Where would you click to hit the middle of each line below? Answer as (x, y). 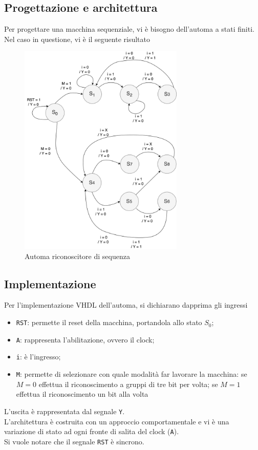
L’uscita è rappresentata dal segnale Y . (64, 411)
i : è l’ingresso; (38, 357)
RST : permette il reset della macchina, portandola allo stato (109, 322)
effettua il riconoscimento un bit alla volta (82, 394)
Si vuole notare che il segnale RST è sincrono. (74, 441)
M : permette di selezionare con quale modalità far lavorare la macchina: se (132, 374)
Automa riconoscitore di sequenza (77, 256)
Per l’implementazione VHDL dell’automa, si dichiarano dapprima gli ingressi (126, 305)
